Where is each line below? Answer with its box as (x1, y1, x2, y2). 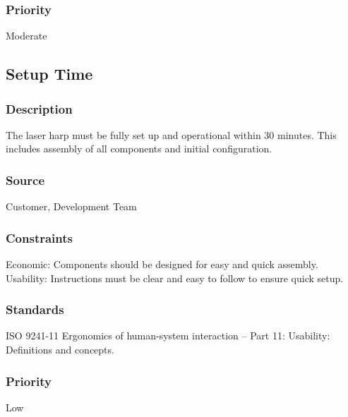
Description (6, 99, 73, 117)
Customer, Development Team (6, 199, 137, 214)
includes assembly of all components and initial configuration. (6, 141, 272, 156)
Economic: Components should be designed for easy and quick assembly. (6, 257, 318, 272)
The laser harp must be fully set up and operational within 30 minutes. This (6, 127, 337, 142)
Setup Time (6, 63, 93, 85)
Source (6, 171, 45, 188)
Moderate (6, 28, 47, 43)
